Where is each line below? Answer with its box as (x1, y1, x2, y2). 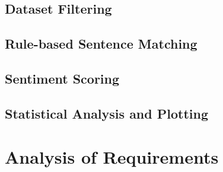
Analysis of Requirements (5, 145, 219, 169)
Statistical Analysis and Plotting (5, 104, 208, 122)
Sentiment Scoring (5, 69, 120, 87)
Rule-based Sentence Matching (5, 34, 197, 53)
